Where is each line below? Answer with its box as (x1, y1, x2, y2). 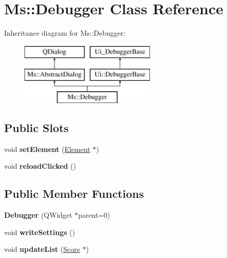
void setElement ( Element (4, 143, 90, 154)
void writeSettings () (4, 226, 75, 237)
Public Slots (4, 120, 69, 136)
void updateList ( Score (4, 244, 80, 254)
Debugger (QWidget (4, 210, 72, 220)
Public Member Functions (4, 186, 144, 201)
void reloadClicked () (4, 161, 76, 171)
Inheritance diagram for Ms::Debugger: (4, 28, 125, 38)
